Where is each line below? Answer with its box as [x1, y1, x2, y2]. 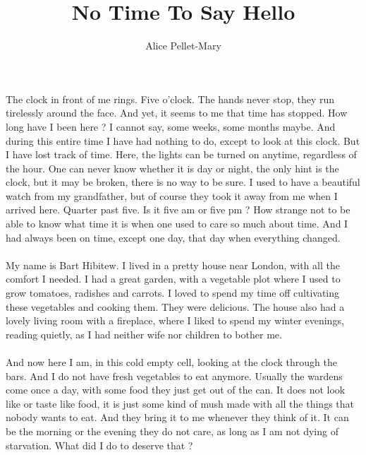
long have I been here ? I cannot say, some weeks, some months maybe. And [6, 119, 336, 134]
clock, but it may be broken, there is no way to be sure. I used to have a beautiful [6, 175, 360, 189]
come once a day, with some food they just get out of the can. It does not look [6, 382, 346, 397]
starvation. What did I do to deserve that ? [6, 437, 193, 452]
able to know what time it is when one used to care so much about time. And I [6, 216, 348, 231]
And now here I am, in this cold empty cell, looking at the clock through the [6, 355, 337, 369]
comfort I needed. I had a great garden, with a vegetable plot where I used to [6, 271, 341, 286]
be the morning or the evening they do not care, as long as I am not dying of [6, 423, 338, 438]
